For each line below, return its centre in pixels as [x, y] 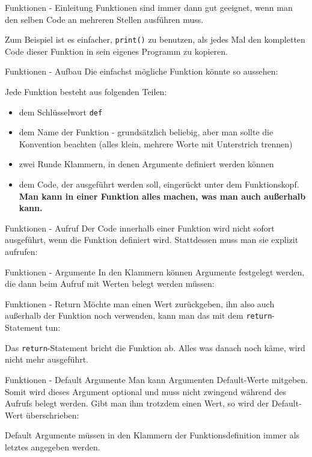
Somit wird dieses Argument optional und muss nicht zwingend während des [145, 391]
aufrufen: [21, 252]
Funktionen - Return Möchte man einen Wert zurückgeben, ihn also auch [140, 303]
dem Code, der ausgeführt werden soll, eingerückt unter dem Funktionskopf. [159, 184]
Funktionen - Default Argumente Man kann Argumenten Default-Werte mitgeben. [156, 379]
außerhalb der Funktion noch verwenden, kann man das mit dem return [139, 315]
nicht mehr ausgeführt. [47, 359]
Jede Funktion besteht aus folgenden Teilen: [86, 92]
